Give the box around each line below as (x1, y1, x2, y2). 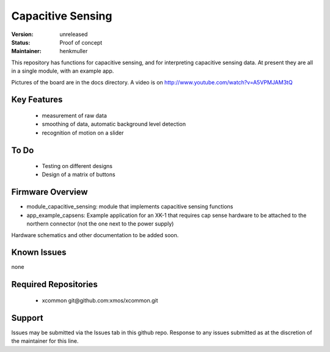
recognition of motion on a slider (42, 129, 124, 136)
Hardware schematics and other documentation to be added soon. (11, 231, 179, 238)
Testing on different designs (42, 163, 113, 170)
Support (11, 312, 43, 323)
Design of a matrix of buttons (42, 171, 116, 178)
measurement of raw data (42, 112, 107, 119)
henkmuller (59, 48, 88, 55)
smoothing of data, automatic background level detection (42, 120, 186, 128)
